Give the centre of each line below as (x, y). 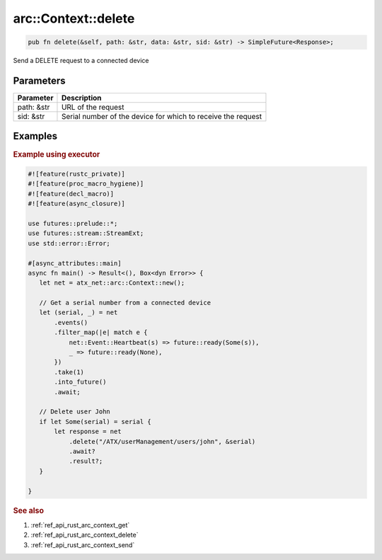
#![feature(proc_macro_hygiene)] (86, 184)
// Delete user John (75, 412)
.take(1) (69, 372)
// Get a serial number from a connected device (125, 303)
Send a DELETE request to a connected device (81, 61)
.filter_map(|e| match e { (101, 332)
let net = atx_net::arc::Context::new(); (112, 283)
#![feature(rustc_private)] (76, 174)
